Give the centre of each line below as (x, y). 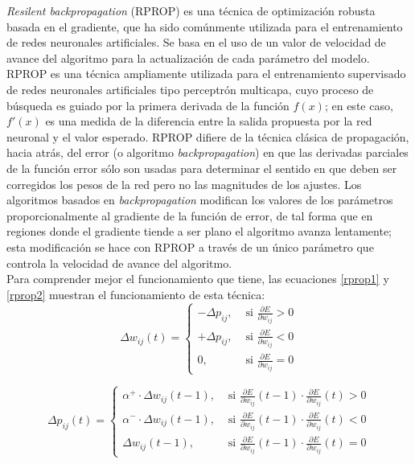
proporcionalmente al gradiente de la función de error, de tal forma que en (190, 215)
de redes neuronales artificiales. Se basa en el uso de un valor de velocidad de (196, 42)
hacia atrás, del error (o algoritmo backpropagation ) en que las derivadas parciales (207, 152)
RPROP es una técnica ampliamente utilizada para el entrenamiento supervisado (206, 74)
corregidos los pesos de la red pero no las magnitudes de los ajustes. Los (184, 184)
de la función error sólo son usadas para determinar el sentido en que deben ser (202, 168)
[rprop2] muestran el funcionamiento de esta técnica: (136, 294)
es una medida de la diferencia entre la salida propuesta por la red (209, 121)
